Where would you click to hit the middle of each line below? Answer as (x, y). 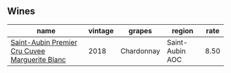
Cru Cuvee (28, 51)
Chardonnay (140, 51)
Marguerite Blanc (38, 59)
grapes (140, 30)
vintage (101, 30)
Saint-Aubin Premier (44, 42)
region (183, 30)
